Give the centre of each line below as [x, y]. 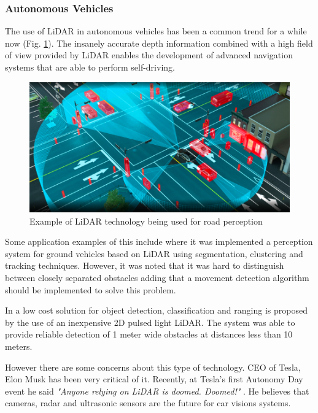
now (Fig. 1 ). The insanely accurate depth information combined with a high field [159, 43]
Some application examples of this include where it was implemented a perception [159, 241]
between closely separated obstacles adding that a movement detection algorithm [157, 277]
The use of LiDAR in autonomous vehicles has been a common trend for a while [156, 31]
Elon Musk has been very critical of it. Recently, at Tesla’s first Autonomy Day [154, 379]
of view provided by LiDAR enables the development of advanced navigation [149, 55]
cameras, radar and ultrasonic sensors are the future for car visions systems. [148, 403]
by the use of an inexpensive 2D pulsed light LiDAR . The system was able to [150, 322]
